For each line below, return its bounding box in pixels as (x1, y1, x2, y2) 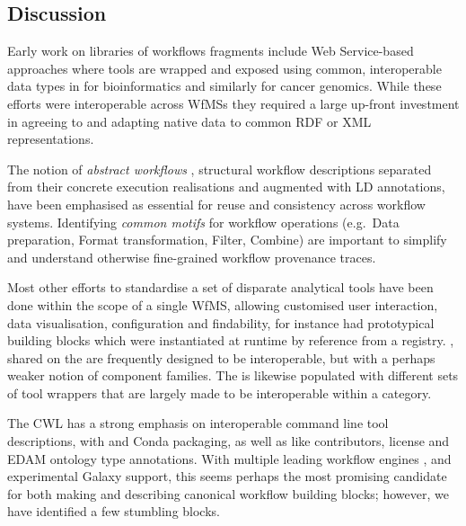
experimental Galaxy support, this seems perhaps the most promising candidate (7, 467, 447, 486)
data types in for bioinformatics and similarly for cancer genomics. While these (7, 76, 442, 95)
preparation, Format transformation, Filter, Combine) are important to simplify (7, 230, 447, 249)
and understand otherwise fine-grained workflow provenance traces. (7, 247, 376, 266)
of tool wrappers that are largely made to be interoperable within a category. (7, 383, 432, 402)
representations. (7, 129, 94, 148)
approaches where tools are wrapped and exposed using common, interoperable (7, 58, 442, 77)
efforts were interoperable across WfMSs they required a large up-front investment (7, 94, 460, 112)
